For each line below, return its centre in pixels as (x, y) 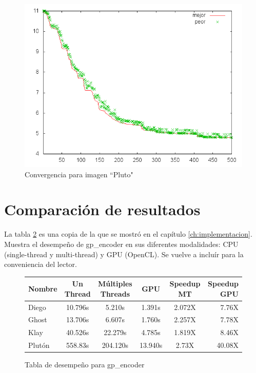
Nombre (43, 288)
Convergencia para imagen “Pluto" (79, 174)
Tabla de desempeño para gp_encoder (85, 365)
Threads (115, 293)
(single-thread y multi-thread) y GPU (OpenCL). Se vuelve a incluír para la (124, 254)
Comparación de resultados (102, 209)
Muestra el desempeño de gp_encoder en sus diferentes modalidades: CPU (121, 244)
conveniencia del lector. (41, 264)
